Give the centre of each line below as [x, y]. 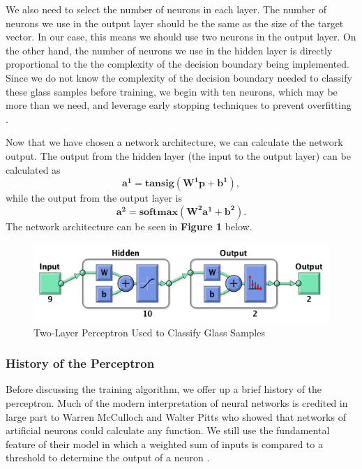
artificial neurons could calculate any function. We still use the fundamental [168, 430]
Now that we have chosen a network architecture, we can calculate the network [174, 142]
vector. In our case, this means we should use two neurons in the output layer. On [181, 37]
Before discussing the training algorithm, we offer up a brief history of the [164, 389]
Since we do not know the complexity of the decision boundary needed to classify [179, 77]
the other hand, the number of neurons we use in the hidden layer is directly [169, 50]
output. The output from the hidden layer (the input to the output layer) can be [178, 155]
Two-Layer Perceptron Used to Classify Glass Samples [149, 332]
